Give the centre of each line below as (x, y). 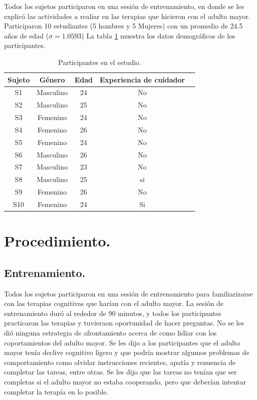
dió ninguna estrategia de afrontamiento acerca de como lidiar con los (111, 333)
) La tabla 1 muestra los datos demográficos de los (158, 35)
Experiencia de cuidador (142, 79)
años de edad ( (26, 35)
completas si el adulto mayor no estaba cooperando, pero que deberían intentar (125, 382)
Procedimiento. (57, 241)
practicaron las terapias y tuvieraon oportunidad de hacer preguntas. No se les (124, 323)
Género (52, 79)
